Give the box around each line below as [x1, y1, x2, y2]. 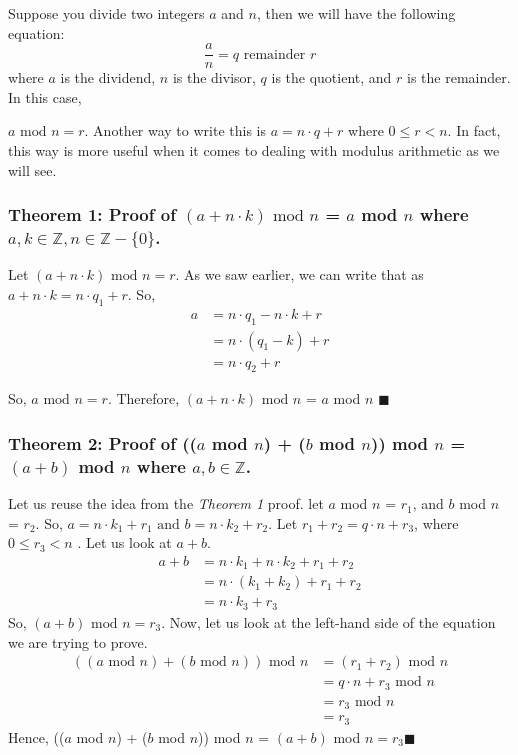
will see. [8, 159, 57, 180]
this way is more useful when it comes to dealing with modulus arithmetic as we [8, 140, 500, 161]
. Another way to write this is [84, 120, 267, 141]
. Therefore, [107, 388, 180, 409]
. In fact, [447, 120, 501, 141]
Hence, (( [8, 726, 65, 747]
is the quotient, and [271, 67, 392, 88]
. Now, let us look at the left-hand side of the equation [161, 611, 496, 632]
